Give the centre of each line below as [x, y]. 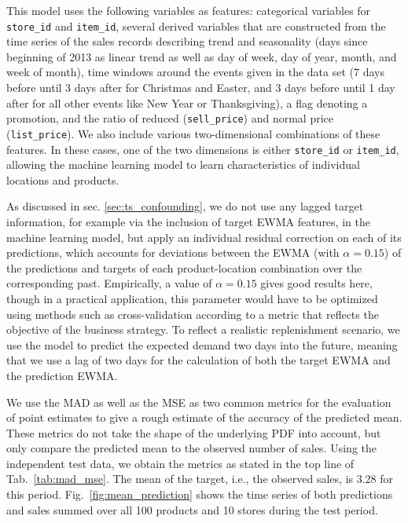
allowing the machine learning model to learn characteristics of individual [183, 165]
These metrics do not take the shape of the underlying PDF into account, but [194, 432]
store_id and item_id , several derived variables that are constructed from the [196, 26]
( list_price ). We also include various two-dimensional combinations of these [193, 133]
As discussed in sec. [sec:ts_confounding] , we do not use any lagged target [185, 206]
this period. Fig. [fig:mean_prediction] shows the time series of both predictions [200, 494]
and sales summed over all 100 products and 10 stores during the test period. [192, 509]
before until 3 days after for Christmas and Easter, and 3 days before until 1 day [201, 88]
